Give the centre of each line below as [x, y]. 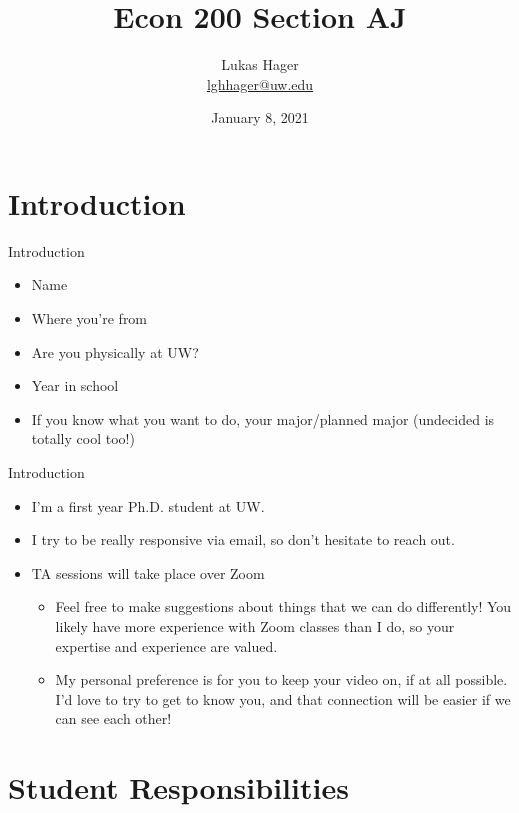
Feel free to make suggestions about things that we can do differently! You [283, 606]
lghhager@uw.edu [260, 83]
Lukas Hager [260, 64]
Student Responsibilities [178, 787]
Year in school [75, 385]
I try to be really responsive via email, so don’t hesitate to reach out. [243, 539]
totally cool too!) [83, 438]
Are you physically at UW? [115, 351]
